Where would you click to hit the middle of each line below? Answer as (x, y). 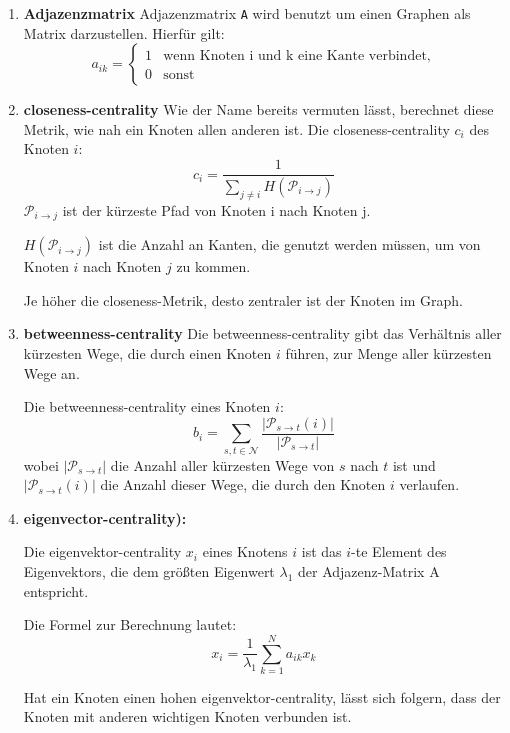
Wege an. (51, 372)
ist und (414, 464)
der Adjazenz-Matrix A (369, 570)
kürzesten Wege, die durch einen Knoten (147, 352)
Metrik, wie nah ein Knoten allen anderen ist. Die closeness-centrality (236, 128)
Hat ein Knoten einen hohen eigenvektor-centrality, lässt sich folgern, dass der (262, 696)
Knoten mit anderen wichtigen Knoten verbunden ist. (187, 716)
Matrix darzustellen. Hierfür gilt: (124, 32)
